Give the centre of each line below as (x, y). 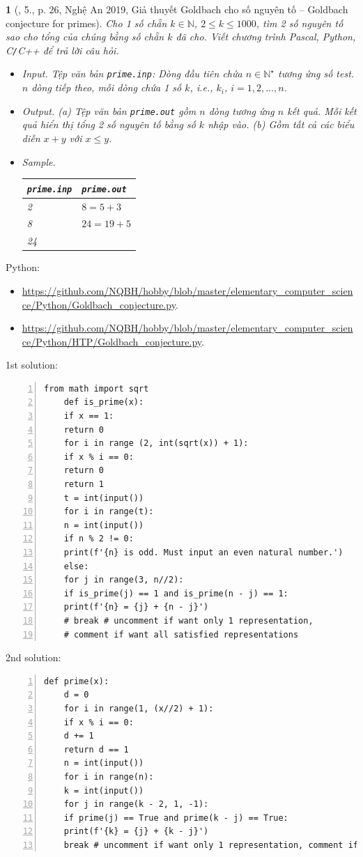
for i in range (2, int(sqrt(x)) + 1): (156, 443)
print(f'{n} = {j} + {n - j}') (136, 607)
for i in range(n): (109, 777)
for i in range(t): (109, 512)
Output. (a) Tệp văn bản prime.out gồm (109, 110)
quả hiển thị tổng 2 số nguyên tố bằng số (109, 124)
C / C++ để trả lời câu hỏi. (62, 50)
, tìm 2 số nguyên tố (300, 23)
